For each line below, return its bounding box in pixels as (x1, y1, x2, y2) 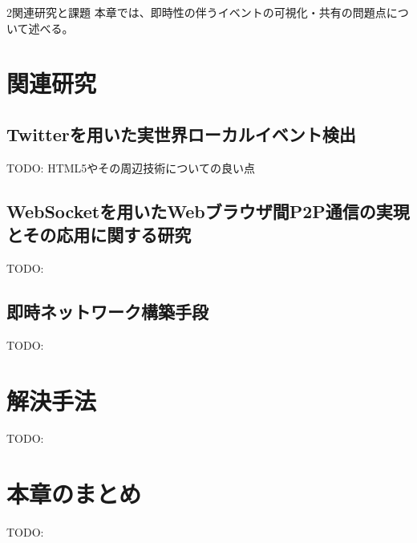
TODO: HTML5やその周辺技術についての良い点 (6, 159, 255, 176)
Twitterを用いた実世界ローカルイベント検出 (6, 121, 356, 146)
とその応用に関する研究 (6, 222, 192, 247)
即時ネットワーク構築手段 (6, 298, 208, 323)
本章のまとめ (6, 477, 142, 510)
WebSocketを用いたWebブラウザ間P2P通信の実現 (6, 198, 410, 223)
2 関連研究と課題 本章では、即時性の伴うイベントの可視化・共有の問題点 (6, 4, 387, 20)
